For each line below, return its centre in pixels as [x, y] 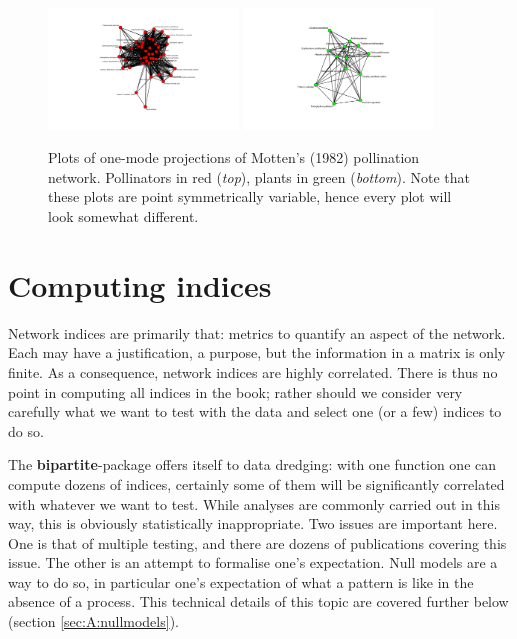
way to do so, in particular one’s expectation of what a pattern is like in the [241, 581]
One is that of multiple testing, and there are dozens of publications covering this [257, 542]
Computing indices [140, 284]
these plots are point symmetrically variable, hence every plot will [250, 196]
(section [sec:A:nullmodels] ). [93, 621]
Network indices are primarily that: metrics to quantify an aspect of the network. [257, 332]
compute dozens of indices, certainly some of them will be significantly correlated [256, 483]
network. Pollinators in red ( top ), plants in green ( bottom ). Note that [259, 176]
